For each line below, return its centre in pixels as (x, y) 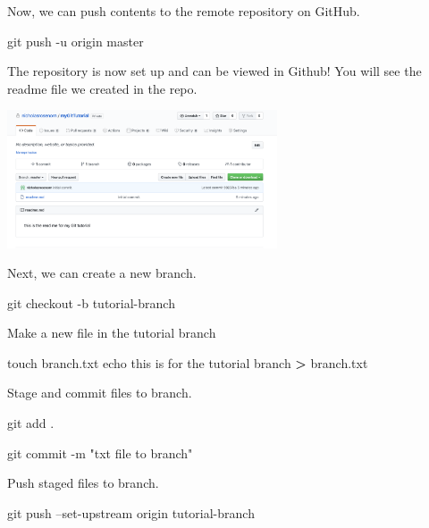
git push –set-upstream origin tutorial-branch (131, 512)
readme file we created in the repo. (102, 88)
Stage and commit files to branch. (100, 393)
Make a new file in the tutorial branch (112, 333)
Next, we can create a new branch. (102, 273)
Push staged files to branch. (83, 483)
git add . (31, 423)
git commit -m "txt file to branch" (100, 453)
